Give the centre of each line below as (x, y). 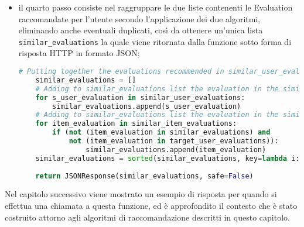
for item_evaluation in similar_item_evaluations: (136, 124)
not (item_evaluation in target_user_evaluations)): (174, 141)
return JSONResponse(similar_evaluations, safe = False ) (144, 176)
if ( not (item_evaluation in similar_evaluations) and (161, 133)
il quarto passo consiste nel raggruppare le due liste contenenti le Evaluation (156, 7)
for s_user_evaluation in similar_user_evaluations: (140, 97)
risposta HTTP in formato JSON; (79, 53)
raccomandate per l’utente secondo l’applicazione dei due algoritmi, (139, 18)
